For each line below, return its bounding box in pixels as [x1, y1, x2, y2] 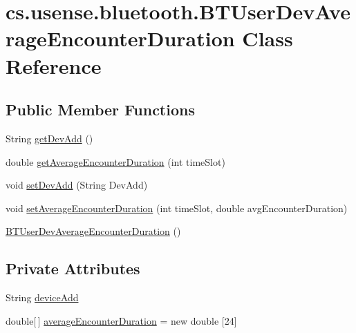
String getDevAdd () [6, 131, 93, 145]
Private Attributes [6, 258, 140, 279]
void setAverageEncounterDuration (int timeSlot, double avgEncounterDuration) [6, 200, 348, 215]
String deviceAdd [6, 290, 79, 305]
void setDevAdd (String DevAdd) [6, 178, 148, 192]
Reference [6, 51, 102, 79]
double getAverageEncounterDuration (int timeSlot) [6, 154, 225, 169]
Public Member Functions [6, 99, 195, 120]
